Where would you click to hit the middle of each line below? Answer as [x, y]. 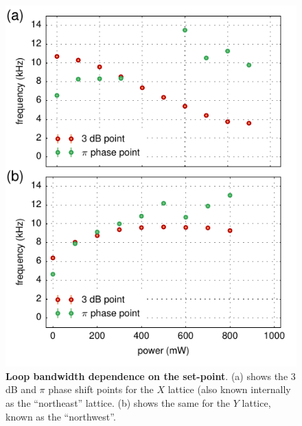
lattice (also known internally [229, 389]
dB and [21, 389]
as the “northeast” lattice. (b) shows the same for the [118, 403]
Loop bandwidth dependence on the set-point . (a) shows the [147, 376]
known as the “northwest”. [61, 416]
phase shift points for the [101, 389]
